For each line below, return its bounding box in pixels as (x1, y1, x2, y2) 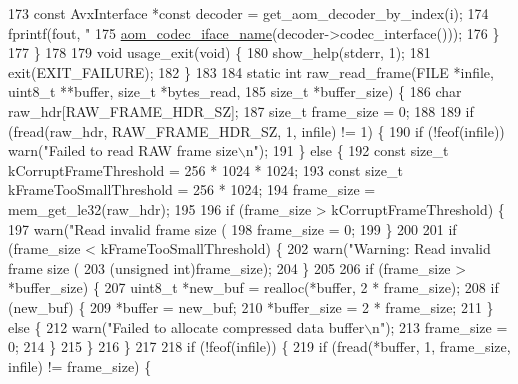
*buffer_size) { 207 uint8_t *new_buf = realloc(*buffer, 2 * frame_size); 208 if (8, 277, 499, 298)
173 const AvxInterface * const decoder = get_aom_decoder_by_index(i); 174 (8, 3, 489, 23)
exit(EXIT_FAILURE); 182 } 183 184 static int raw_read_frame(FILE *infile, (8, 61, 494, 82)
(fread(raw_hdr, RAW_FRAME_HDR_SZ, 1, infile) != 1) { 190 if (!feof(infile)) (8, 120, 505, 141)
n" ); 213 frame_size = (372, 316, 508, 337)
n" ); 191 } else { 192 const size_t (245, 140, 449, 161)
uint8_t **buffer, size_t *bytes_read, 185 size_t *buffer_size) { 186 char (8, 81, 462, 102)
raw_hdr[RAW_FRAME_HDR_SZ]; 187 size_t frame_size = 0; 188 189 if (8, 100, 474, 121)
